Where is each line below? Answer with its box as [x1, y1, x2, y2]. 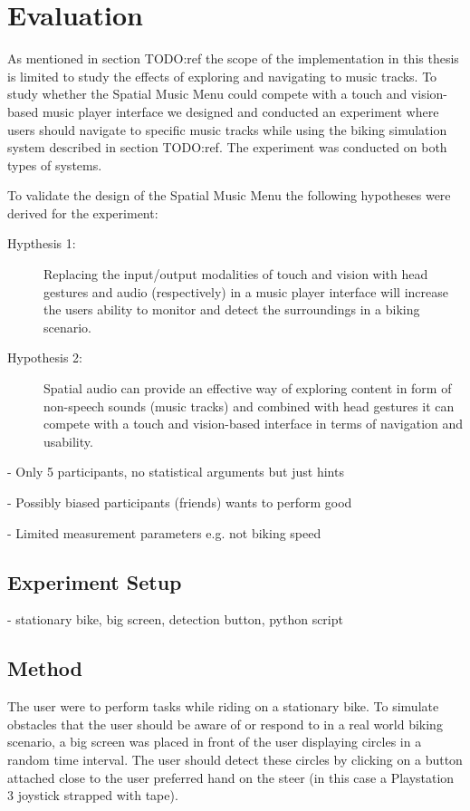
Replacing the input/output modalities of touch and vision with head [43, 265, 428, 284]
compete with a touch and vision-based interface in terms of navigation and [43, 414, 464, 433]
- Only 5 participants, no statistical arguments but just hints [7, 462, 344, 481]
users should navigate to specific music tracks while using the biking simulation [7, 120, 447, 139]
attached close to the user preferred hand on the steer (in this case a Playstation [7, 768, 455, 787]
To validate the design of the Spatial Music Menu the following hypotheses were [7, 186, 451, 205]
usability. [43, 431, 93, 450]
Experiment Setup [7, 567, 182, 595]
